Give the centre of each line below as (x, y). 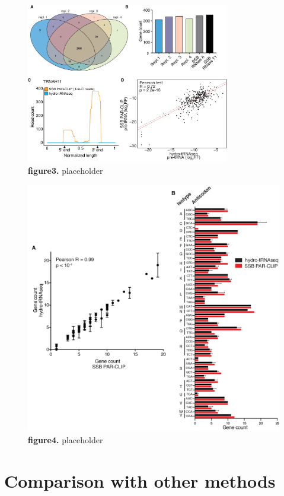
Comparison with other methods (140, 480)
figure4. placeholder (66, 439)
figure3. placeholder (66, 171)
